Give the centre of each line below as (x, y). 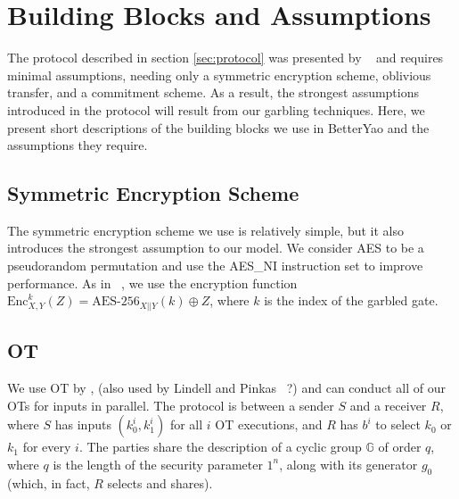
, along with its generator (348, 464)
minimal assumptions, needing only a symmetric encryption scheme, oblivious (219, 75)
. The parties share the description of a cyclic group (220, 447)
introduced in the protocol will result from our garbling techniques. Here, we (216, 109)
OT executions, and (269, 424)
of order (400, 447)
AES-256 (116, 302)
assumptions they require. (78, 145)
